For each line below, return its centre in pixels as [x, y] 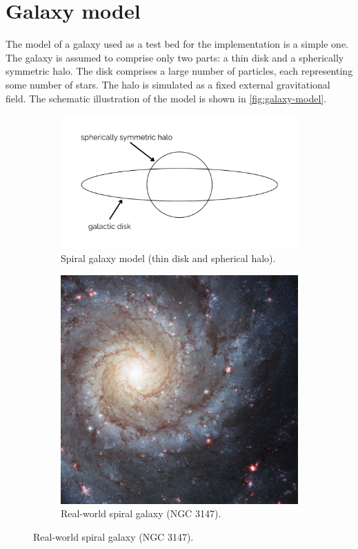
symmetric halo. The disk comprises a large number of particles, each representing [179, 71]
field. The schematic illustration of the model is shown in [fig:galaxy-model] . [166, 98]
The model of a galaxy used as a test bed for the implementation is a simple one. [177, 44]
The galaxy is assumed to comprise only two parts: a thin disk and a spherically [175, 57]
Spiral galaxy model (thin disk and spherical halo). [168, 258]
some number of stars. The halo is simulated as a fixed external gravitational [168, 84]
